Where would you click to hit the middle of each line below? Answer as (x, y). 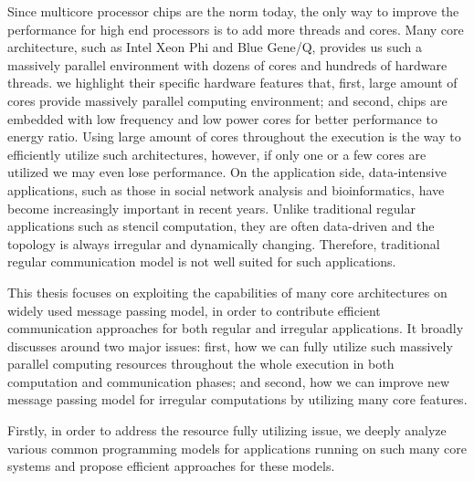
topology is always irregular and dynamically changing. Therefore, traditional (224, 243)
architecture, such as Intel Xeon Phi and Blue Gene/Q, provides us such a (215, 47)
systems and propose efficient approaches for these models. (171, 466)
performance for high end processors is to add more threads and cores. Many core (236, 29)
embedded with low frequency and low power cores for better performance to (222, 118)
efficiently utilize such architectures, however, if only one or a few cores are (217, 154)
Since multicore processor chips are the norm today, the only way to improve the (233, 11)
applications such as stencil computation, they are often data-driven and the (221, 226)
